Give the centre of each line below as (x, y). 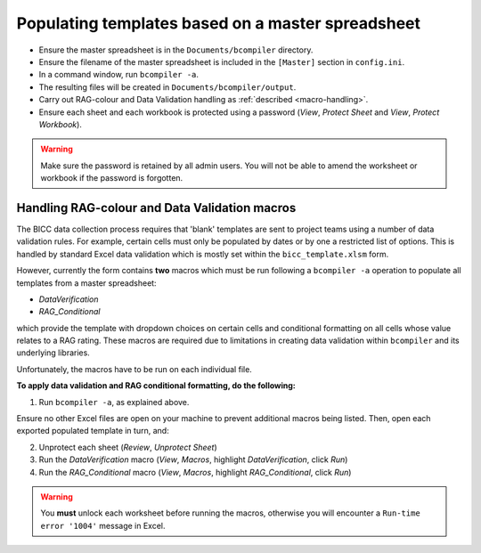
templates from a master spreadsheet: (86, 283)
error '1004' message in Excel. (103, 525)
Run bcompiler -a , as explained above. (114, 402)
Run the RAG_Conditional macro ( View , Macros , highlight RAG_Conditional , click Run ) (195, 472)
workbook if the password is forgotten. (112, 178)
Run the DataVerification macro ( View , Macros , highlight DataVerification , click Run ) (193, 459)
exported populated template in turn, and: (93, 431)
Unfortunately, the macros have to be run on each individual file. (135, 369)
